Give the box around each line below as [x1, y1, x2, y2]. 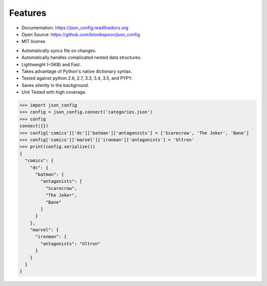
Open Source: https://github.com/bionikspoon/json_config [21, 31, 140, 37]
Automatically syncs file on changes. [21, 48, 96, 53]
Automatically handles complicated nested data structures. [21, 54, 142, 60]
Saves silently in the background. [21, 82, 89, 88]
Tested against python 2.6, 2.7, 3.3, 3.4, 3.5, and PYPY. [21, 75, 133, 81]
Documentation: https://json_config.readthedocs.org [21, 25, 129, 31]
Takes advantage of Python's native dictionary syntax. [21, 68, 133, 74]
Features [9, 7, 46, 18]
